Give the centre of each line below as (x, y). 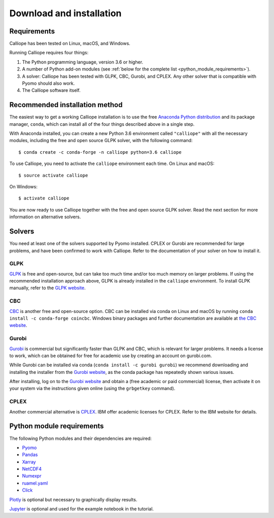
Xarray (29, 462)
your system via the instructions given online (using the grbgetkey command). (92, 389)
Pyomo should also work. (48, 83)
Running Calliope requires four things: (49, 53)
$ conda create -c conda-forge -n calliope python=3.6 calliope (100, 152)
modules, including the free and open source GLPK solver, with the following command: (101, 141)
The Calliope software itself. (51, 90)
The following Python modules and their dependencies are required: (81, 438)
